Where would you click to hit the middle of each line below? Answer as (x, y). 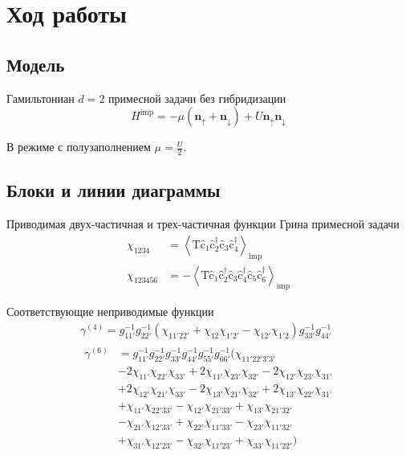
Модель (36, 64)
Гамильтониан (41, 98)
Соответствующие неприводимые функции (110, 312)
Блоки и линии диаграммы (114, 190)
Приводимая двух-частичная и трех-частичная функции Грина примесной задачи (203, 224)
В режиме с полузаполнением (79, 147)
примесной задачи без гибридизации (197, 98)
